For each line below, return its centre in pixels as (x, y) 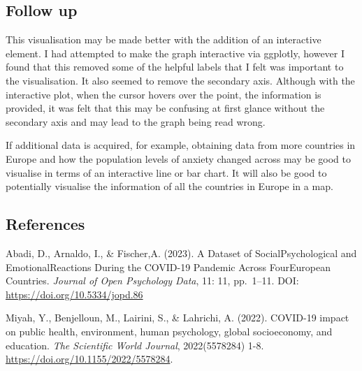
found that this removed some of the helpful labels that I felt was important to (175, 67)
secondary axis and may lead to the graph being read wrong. (136, 121)
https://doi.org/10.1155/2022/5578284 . (89, 359)
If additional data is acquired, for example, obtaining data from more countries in (181, 145)
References (45, 224)
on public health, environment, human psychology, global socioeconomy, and (169, 331)
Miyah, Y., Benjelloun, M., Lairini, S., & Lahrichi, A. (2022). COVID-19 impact (178, 318)
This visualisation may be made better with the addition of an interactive (164, 39)
